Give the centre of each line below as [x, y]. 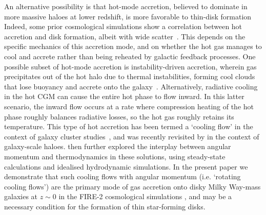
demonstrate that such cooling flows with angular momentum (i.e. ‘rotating [122, 176]
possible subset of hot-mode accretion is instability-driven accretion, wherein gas [130, 66]
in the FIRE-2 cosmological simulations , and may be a [145, 196]
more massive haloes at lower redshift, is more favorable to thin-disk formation [128, 16]
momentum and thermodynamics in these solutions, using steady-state [115, 156]
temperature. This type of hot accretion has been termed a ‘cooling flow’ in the [129, 126]
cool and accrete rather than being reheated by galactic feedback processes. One [130, 56]
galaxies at [21, 196]
